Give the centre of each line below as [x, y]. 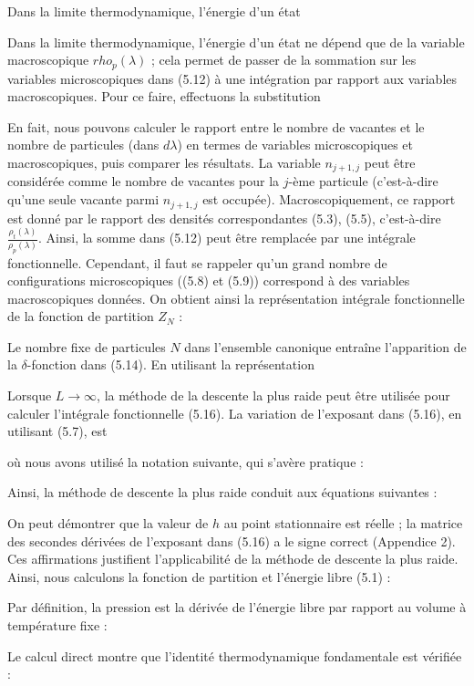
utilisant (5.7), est [57, 431]
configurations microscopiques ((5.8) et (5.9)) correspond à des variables [209, 281]
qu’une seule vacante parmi [83, 199]
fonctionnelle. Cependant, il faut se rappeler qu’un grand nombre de [197, 262]
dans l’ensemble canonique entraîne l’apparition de [325, 346]
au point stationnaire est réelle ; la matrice [343, 523]
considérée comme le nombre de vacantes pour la [144, 181]
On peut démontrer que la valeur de [108, 523]
